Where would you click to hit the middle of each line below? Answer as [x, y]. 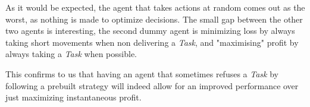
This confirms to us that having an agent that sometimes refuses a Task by [142, 73]
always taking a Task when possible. [71, 54]
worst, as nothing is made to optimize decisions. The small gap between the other [154, 19]
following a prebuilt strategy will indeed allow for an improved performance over [152, 85]
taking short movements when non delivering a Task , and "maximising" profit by [152, 42]
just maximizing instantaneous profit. [73, 97]
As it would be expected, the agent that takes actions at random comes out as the [155, 7]
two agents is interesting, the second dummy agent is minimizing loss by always [150, 31]
